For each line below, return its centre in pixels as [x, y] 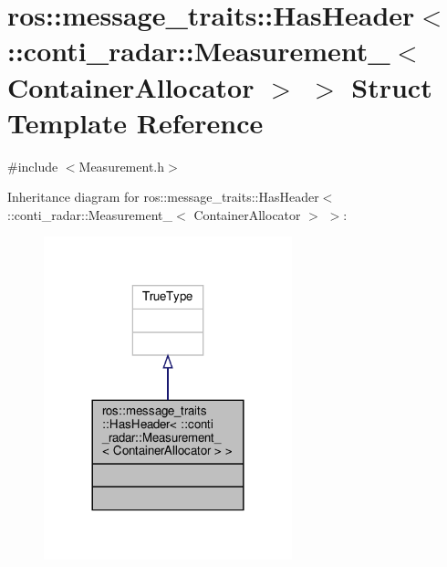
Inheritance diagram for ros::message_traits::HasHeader [163, 197]
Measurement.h [122, 166]
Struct [392, 86]
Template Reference [135, 122]
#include [33, 166]
